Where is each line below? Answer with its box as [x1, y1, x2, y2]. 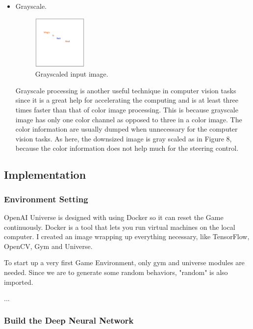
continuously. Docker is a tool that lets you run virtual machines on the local [4, 221, 235, 232]
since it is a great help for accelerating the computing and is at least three [15, 95, 239, 105]
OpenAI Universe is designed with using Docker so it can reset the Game [4, 212, 224, 222]
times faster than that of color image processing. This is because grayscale [15, 105, 238, 115]
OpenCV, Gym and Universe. [4, 241, 93, 251]
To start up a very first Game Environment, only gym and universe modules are [4, 257, 245, 268]
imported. [4, 276, 33, 287]
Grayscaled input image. [35, 69, 108, 79]
